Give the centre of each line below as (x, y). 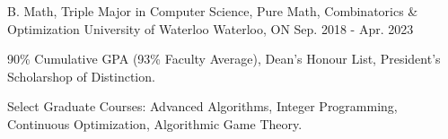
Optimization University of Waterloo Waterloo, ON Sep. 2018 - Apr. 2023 (211, 28)
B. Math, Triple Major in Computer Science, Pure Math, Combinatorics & (213, 11)
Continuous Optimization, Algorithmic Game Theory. (155, 123)
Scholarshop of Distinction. (81, 76)
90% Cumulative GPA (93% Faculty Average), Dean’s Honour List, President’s (224, 59)
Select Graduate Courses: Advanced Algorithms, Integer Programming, (202, 106)
